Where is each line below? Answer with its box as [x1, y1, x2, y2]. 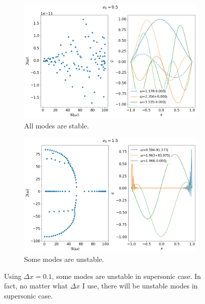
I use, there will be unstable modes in [82, 280, 198, 291]
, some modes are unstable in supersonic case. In [52, 270, 201, 281]
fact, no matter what [4, 280, 68, 291]
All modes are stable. [24, 120, 89, 130]
